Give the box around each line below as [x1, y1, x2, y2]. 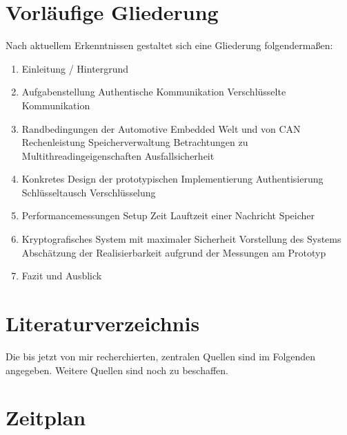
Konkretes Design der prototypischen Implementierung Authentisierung [21, 172, 324, 186]
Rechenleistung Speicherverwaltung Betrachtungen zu [21, 135, 248, 149]
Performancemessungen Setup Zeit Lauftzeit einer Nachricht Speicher [21, 208, 315, 223]
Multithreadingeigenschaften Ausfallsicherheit [21, 148, 215, 163]
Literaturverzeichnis [6, 309, 200, 337]
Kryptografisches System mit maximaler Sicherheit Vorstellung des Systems [21, 232, 341, 246]
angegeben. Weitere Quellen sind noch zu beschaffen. [6, 362, 228, 377]
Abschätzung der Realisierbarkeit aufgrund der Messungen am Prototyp [21, 245, 326, 259]
